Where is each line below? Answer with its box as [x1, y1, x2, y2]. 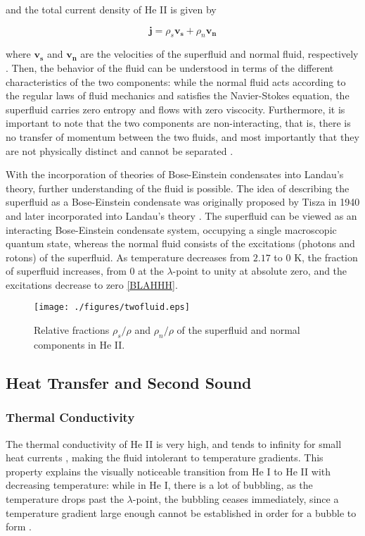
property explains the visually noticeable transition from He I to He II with [6, 463, 331, 478]
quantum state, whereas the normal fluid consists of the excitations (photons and [6, 236, 355, 251]
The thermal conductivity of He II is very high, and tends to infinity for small [6, 436, 342, 451]
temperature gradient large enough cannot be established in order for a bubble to [6, 505, 357, 520]
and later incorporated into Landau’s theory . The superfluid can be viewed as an [6, 208, 357, 223]
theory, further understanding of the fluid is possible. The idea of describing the [6, 180, 350, 195]
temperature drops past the [6, 491, 124, 506]
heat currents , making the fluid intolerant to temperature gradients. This [6, 450, 324, 465]
